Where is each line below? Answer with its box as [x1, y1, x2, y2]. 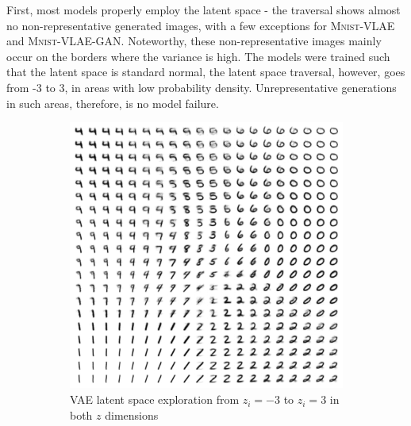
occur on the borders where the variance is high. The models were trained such [6, 48, 390, 64]
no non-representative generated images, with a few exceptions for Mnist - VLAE [6, 17, 395, 33]
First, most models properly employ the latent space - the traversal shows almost [6, 2, 401, 17]
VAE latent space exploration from [70, 391, 240, 408]
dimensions [105, 406, 159, 423]
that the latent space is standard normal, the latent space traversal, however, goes [6, 63, 405, 80]
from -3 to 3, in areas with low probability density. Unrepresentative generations [6, 79, 397, 95]
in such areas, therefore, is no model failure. [6, 94, 219, 111]
